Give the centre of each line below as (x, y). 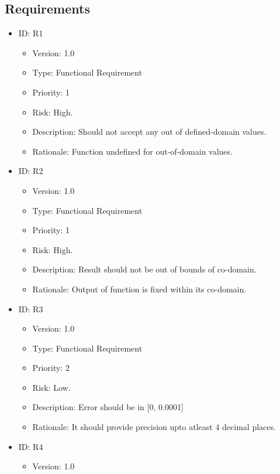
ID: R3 (31, 308)
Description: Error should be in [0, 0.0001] (108, 407)
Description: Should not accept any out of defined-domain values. (149, 132)
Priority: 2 (51, 368)
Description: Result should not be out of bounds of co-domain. (144, 269)
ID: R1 (31, 33)
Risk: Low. (51, 387)
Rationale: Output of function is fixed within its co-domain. (139, 289)
